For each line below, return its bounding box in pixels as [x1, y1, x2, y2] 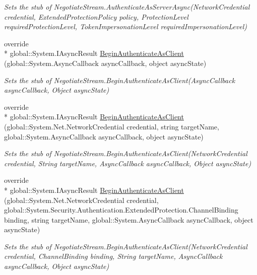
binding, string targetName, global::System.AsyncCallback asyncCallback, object [4, 214, 253, 225]
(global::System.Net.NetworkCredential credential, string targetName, [4, 121, 219, 131]
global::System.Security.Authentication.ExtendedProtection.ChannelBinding [4, 204, 238, 215]
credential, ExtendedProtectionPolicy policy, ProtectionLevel [4, 11, 188, 22]
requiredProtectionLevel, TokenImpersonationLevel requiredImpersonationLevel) [4, 21, 247, 32]
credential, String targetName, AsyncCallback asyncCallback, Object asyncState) [4, 158, 251, 168]
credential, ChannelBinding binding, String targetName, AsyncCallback [4, 251, 223, 261]
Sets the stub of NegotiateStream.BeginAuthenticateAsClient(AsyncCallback [4, 75, 235, 85]
